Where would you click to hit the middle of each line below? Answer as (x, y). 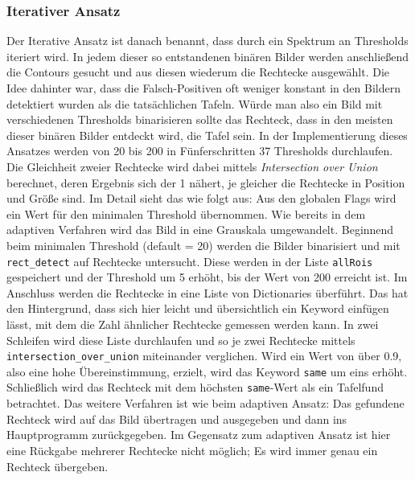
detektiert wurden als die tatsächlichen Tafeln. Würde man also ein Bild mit (195, 103)
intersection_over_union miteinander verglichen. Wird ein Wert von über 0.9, (204, 356)
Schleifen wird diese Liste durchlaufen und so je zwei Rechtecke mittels (181, 340)
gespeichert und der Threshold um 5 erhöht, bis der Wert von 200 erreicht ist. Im (207, 277)
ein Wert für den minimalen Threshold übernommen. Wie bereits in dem (186, 213)
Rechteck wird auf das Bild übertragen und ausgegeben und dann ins (177, 418)
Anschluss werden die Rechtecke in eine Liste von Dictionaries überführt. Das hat (207, 292)
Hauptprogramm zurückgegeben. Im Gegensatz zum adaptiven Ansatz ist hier (199, 435)
